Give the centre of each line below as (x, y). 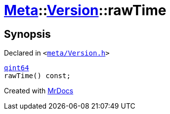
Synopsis (27, 34)
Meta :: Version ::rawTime (85, 10)
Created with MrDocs (39, 91)
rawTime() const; (37, 76)
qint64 (17, 68)
